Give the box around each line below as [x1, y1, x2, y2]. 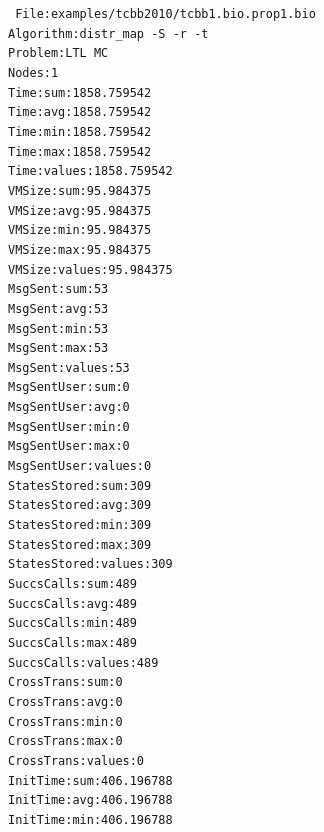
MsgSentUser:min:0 [8, 419, 130, 434]
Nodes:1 [8, 65, 59, 80]
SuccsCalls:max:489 [8, 636, 137, 650]
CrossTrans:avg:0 [8, 694, 123, 709]
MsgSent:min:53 [8, 321, 109, 336]
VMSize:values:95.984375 [8, 262, 173, 277]
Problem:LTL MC [8, 46, 109, 61]
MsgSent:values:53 [8, 360, 130, 375]
